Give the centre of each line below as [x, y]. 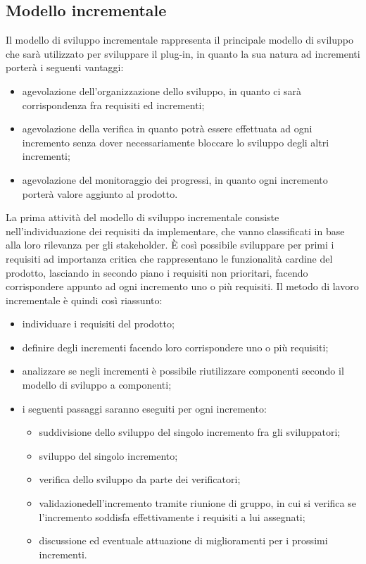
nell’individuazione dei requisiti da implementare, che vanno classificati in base [175, 231]
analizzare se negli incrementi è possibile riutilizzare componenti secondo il [183, 371]
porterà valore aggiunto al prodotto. [100, 193]
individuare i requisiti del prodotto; [98, 324]
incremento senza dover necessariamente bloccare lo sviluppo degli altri [176, 142]
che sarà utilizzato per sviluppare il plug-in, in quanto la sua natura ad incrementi [183, 53]
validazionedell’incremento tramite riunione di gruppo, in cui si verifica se [197, 503]
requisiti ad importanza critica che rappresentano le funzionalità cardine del [169, 258]
